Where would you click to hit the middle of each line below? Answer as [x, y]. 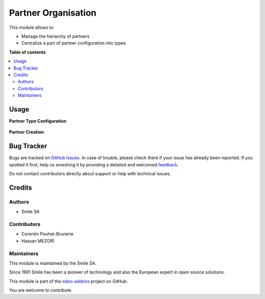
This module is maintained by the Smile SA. [53, 263]
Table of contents [27, 52]
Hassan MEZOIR [38, 241]
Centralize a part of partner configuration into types [74, 43]
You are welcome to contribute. [41, 290]
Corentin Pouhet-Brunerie [47, 234]
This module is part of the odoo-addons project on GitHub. [68, 281]
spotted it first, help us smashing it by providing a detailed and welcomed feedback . [94, 164]
